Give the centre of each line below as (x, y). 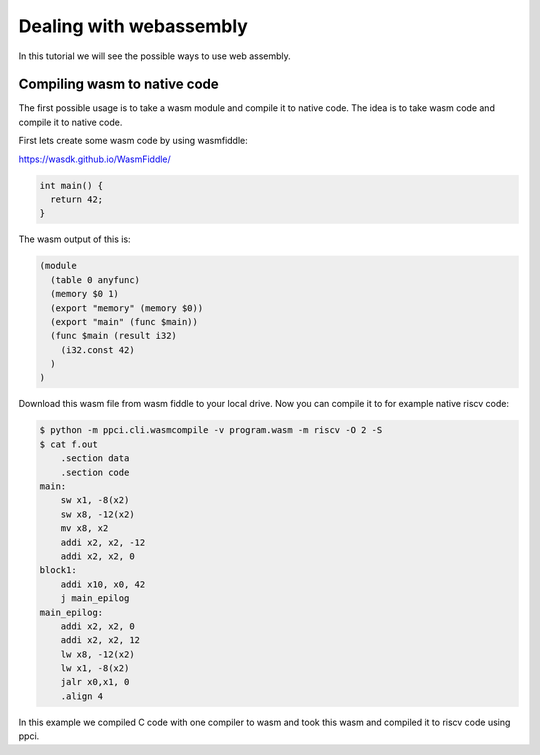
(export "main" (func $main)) (124, 321)
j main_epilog (95, 598)
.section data (95, 458)
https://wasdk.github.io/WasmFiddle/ (95, 159)
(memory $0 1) (85, 294)
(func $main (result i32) (113, 336)
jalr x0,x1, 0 (95, 682)
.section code (95, 472)
